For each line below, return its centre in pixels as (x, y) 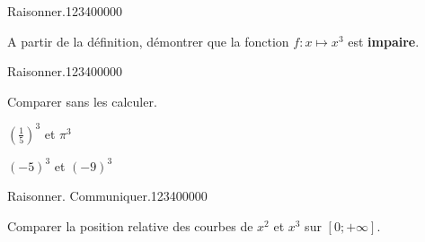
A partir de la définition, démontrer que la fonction (148, 41)
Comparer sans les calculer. (82, 101)
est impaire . (384, 41)
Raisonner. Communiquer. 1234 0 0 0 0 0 (107, 196)
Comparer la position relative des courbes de (130, 226)
